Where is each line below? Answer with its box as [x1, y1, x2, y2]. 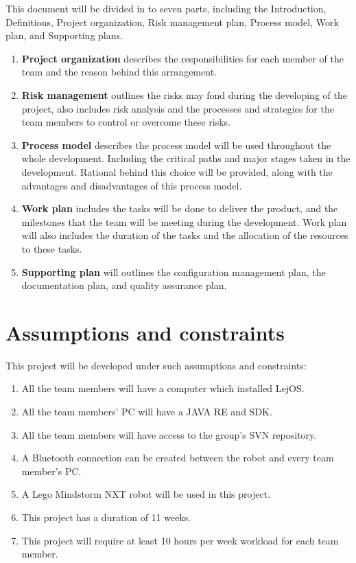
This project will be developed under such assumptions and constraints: [5, 358, 307, 372]
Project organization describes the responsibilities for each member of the [21, 51, 344, 65]
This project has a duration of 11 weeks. [21, 509, 191, 524]
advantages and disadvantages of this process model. [21, 178, 242, 192]
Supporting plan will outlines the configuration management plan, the [21, 264, 326, 279]
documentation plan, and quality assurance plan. [21, 278, 227, 292]
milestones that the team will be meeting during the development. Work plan [21, 214, 347, 229]
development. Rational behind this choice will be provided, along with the [21, 164, 333, 179]
